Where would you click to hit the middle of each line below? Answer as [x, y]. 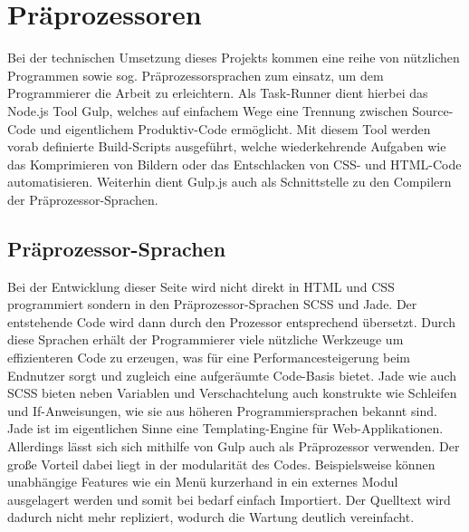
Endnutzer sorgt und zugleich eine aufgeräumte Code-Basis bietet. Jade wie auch [232, 375]
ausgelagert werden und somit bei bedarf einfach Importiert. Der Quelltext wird [229, 499]
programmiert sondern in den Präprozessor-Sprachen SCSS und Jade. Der [212, 304]
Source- [433, 110]
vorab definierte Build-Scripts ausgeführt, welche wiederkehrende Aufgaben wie [227, 146]
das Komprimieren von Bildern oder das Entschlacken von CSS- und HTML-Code [234, 164]
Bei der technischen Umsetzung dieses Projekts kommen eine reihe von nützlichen [234, 58]
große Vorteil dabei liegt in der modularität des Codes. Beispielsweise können [221, 464]
